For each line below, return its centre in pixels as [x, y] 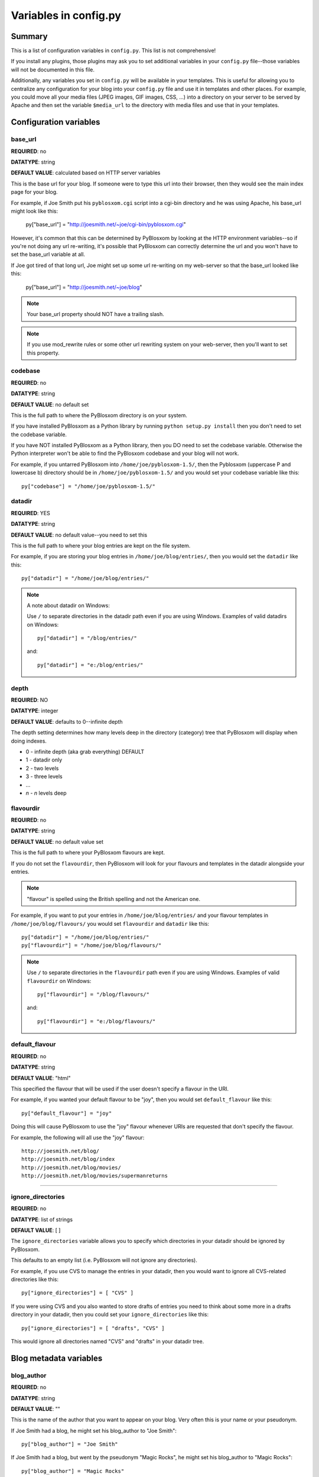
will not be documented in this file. [53, 69]
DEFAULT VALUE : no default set [50, 404]
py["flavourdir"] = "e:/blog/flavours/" [97, 1021]
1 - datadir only [44, 760]
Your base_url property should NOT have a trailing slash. [96, 314]
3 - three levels [44, 776]
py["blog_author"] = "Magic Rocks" [73, 1471]
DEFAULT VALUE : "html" [41, 1078]
